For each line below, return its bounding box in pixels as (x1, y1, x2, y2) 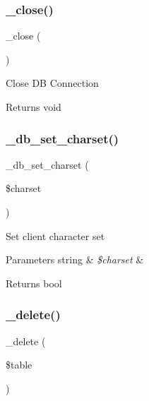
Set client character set (6, 228, 105, 243)
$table (6, 357, 32, 372)
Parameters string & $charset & (6, 252, 144, 267)
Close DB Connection (6, 76, 99, 90)
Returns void (6, 100, 61, 114)
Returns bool (6, 275, 62, 290)
